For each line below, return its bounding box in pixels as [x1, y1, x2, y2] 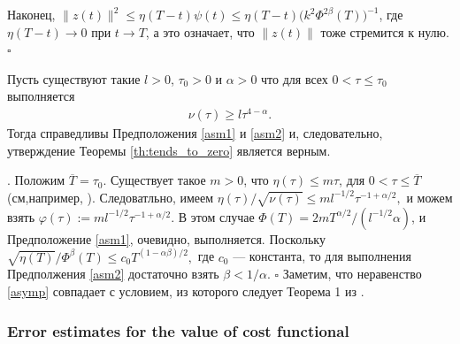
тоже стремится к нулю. [320, 22, 449, 41]
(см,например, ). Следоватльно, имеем [7, 187, 214, 206]
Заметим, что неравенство [282, 264, 422, 283]
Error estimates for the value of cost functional [7, 319, 349, 341]
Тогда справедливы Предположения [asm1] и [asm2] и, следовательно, [7, 124, 383, 142]
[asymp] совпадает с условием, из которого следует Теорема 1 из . [7, 282, 364, 301]
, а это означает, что [145, 22, 255, 41]
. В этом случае [171, 207, 255, 226]
